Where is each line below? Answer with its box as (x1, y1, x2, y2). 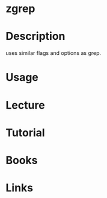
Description (5, 30, 66, 43)
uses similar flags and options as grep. (5, 49, 102, 57)
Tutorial (5, 126, 46, 139)
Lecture (5, 98, 46, 112)
